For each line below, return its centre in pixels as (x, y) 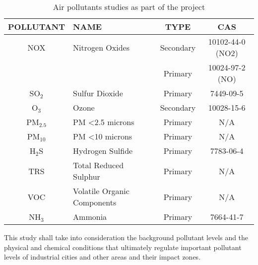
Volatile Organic (101, 191)
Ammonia (90, 217)
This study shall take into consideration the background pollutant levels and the (126, 237)
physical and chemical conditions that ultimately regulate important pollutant (123, 247)
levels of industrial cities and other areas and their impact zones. (102, 257)
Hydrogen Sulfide (103, 151)
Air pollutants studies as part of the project (129, 7)
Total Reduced (98, 165)
